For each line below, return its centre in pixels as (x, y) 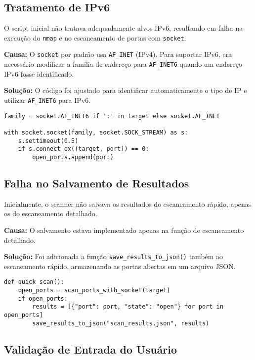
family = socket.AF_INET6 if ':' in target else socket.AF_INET (112, 116)
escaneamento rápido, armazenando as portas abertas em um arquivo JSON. (120, 266)
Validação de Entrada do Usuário (91, 349)
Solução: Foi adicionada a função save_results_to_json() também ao (114, 256)
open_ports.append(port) (73, 157)
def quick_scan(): (34, 282)
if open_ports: (43, 298)
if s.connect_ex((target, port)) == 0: (84, 149)
